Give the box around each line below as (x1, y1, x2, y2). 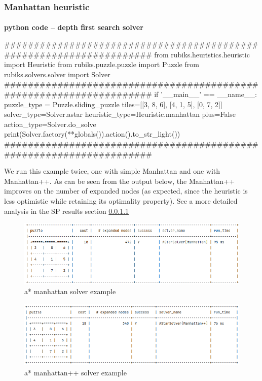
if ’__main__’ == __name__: (154, 89, 257, 99)
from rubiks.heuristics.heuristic (154, 49, 250, 59)
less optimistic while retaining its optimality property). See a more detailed (4, 195, 238, 206)
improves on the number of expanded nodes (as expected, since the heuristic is (4, 185, 248, 196)
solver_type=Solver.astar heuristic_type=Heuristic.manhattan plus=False (4, 109, 236, 119)
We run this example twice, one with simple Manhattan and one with (4, 166, 220, 176)
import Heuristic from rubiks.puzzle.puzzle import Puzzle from (4, 59, 199, 70)
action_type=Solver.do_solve (4, 118, 96, 129)
